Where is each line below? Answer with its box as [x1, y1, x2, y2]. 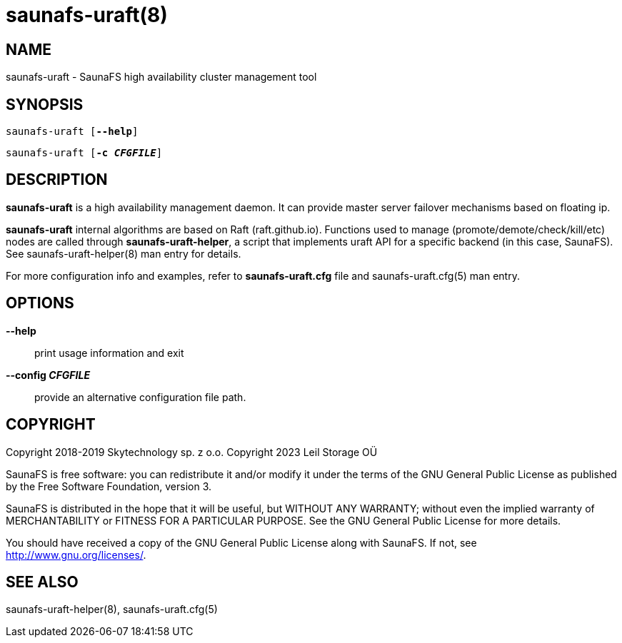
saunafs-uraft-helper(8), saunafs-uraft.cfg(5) [6, 603, 218, 616]
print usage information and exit [34, 346, 184, 359]
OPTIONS [6, 294, 74, 313]
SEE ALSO [6, 572, 79, 591]
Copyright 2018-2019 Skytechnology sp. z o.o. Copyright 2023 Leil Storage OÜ [6, 445, 378, 458]
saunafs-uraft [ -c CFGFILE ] [6, 147, 163, 159]
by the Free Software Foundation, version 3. [6, 480, 212, 492]
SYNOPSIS [6, 95, 84, 113]
